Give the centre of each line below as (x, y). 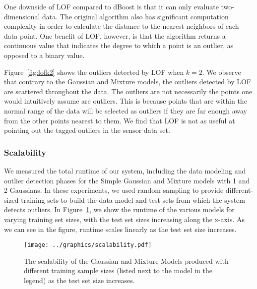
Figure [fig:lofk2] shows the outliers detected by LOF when (94, 72)
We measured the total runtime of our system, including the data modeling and (125, 170)
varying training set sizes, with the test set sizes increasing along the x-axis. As (124, 219)
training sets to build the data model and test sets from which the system (133, 200)
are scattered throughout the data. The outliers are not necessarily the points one (128, 91)
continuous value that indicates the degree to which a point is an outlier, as (119, 45)
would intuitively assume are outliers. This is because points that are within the (126, 101)
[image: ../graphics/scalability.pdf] (88, 245)
